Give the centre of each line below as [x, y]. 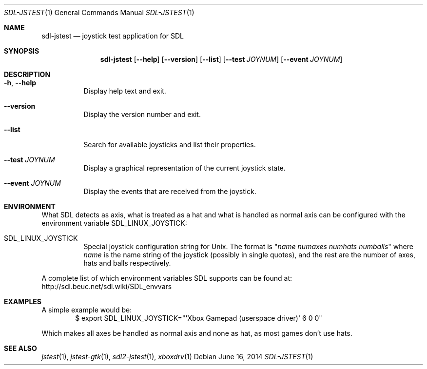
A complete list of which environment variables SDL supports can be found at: [167, 278]
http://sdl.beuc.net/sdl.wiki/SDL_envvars [107, 286]
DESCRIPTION [27, 74]
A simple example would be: [87, 310]
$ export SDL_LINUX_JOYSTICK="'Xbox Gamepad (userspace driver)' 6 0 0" [199, 318]
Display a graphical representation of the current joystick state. [184, 168]
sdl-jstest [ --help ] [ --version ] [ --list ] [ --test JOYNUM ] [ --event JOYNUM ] [221, 59]
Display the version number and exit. [142, 114]
